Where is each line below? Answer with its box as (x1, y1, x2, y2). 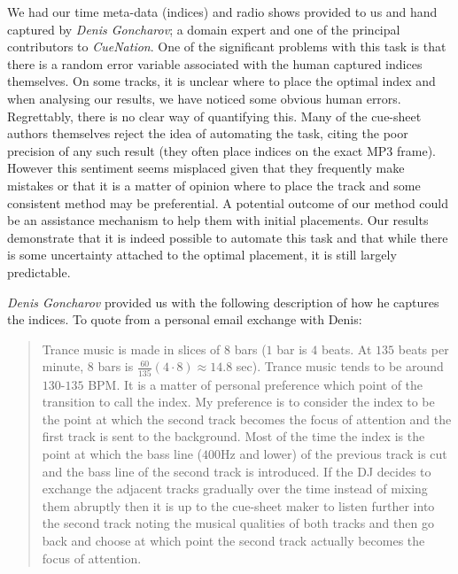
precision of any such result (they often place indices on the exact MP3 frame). (7, 141, 436, 159)
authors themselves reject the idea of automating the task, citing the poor (7, 124, 408, 143)
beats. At (321, 339, 372, 358)
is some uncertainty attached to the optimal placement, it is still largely (7, 245, 397, 264)
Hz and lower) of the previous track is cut (221, 444, 447, 462)
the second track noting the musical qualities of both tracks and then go (42, 514, 434, 532)
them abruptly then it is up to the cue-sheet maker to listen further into (42, 496, 435, 515)
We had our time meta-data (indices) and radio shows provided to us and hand (7, 3, 438, 20)
